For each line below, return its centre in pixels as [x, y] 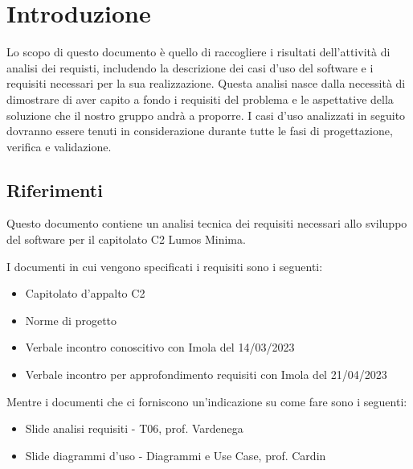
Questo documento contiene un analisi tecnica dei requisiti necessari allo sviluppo [207, 223]
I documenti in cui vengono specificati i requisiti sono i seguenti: [165, 266]
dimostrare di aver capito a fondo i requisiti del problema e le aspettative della [200, 99]
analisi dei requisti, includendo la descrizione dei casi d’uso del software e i [190, 67]
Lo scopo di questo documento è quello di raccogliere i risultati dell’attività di [198, 52]
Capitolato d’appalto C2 [85, 293]
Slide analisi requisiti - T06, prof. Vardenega [134, 428]
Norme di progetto [71, 320]
